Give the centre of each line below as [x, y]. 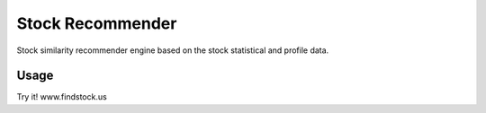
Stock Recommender [97, 23]
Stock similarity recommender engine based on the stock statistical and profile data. [173, 50]
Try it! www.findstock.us [62, 97]
